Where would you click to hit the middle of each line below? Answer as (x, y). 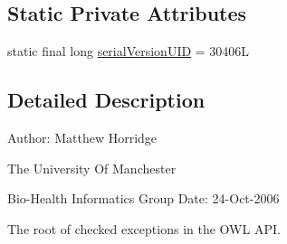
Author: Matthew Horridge (82, 137)
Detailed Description (106, 100)
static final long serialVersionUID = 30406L (129, 51)
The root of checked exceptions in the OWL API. (144, 228)
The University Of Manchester (92, 168)
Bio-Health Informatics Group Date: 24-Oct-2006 (143, 198)
